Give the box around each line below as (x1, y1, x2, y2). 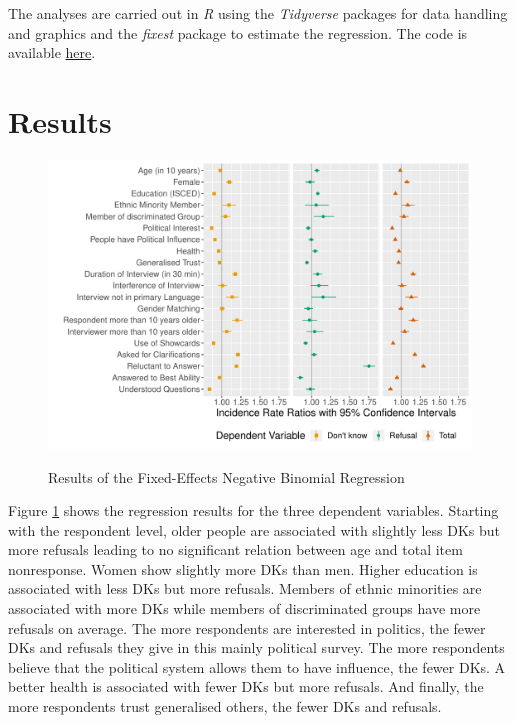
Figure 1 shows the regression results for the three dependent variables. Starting (8, 500, 499, 521)
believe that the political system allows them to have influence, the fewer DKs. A (8, 656, 506, 677)
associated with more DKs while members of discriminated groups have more (8, 598, 481, 619)
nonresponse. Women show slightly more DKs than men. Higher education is (8, 558, 478, 579)
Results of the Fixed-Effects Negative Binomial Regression (48, 466, 405, 487)
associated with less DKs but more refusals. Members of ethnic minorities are (8, 578, 482, 599)
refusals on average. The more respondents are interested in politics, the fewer (8, 617, 486, 638)
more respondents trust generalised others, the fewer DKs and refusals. (8, 696, 442, 717)
